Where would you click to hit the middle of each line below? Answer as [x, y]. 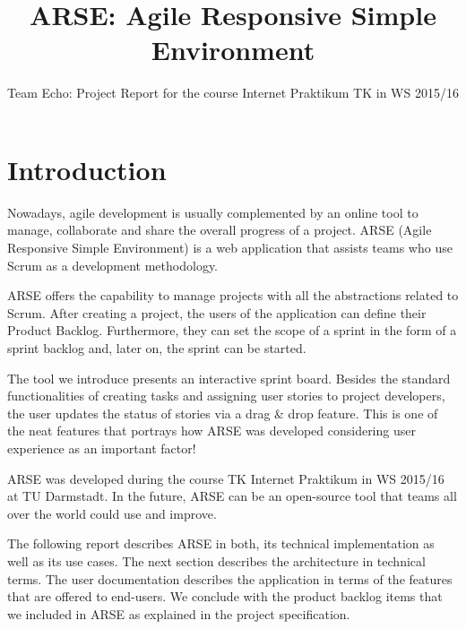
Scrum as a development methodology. [113, 265]
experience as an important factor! [102, 448]
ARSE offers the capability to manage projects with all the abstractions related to [233, 295]
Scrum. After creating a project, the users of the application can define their [217, 312]
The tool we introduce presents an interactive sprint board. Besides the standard [229, 378]
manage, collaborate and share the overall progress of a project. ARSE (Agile [220, 230]
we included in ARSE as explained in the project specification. [179, 613]
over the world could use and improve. [112, 513]
